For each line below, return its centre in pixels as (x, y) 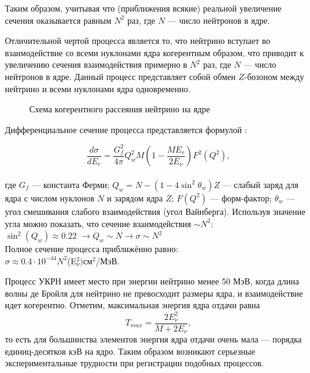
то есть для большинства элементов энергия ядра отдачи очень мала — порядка (153, 339)
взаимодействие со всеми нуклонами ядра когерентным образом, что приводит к (154, 52)
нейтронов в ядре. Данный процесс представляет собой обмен (121, 76)
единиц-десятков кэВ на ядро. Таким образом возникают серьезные (130, 351)
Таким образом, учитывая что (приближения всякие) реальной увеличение (143, 8)
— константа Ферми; (71, 184)
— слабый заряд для (260, 184)
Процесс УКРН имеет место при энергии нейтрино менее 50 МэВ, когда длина (152, 281)
